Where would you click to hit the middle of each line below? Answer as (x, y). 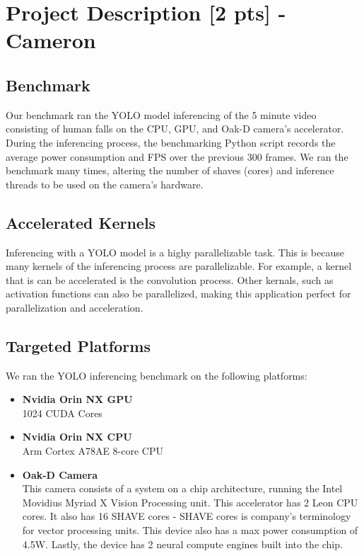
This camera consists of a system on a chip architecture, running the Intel (182, 488)
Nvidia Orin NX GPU (77, 399)
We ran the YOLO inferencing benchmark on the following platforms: (157, 375)
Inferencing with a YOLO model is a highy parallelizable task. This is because (175, 252)
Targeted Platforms (78, 345)
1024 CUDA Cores (62, 413)
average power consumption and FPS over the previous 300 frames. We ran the (177, 156)
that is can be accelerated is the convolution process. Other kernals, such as (170, 279)
